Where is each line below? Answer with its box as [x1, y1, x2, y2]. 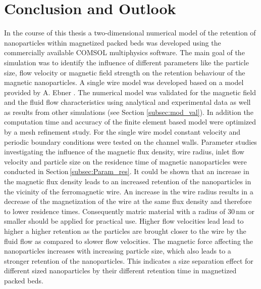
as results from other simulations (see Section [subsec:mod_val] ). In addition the [4, 106, 253, 117]
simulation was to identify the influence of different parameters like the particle [4, 57, 249, 67]
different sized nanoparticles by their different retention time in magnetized [4, 265, 237, 276]
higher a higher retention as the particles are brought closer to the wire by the [4, 226, 246, 236]
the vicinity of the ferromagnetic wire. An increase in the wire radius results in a [4, 186, 253, 196]
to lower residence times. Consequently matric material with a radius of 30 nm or [4, 205, 254, 216]
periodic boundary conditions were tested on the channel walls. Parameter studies [4, 136, 257, 147]
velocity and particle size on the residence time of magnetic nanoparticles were [4, 156, 247, 167]
